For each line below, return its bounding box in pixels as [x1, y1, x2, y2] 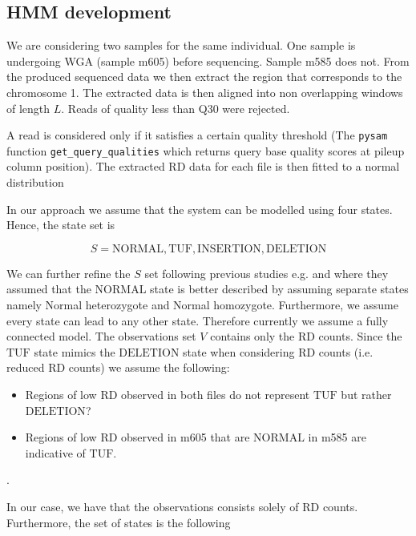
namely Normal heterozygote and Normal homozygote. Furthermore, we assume [6, 296, 398, 313]
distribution [6, 174, 64, 191]
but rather [341, 386, 392, 403]
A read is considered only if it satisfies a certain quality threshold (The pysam [6, 127, 388, 143]
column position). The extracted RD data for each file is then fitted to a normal [6, 158, 400, 175]
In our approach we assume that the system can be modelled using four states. [6, 200, 393, 217]
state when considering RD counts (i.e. [183, 343, 374, 360]
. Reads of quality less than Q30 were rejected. [61, 99, 290, 116]
